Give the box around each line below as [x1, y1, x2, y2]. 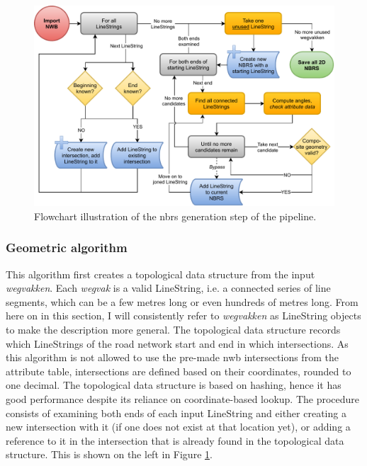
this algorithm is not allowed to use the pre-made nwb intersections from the [6, 350, 339, 365]
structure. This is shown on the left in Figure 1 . [6, 447, 213, 462]
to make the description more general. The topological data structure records [6, 322, 341, 336]
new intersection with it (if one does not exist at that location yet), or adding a [6, 419, 351, 434]
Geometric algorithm [6, 239, 128, 256]
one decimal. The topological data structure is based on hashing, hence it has [6, 377, 341, 392]
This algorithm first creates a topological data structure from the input [6, 266, 315, 281]
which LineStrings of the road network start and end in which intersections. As [6, 336, 349, 351]
